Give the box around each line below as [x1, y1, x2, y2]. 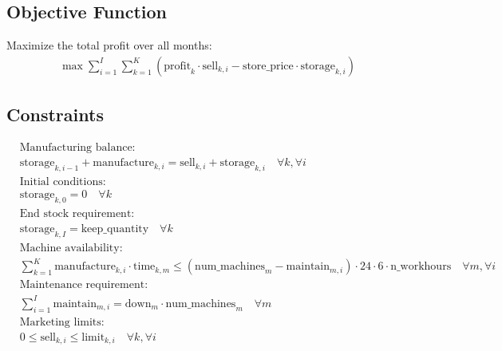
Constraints [6, 102, 104, 127]
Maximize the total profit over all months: [6, 37, 212, 53]
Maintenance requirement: [19, 279, 148, 291]
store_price [242, 60, 294, 72]
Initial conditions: [19, 175, 106, 187]
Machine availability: [19, 242, 123, 254]
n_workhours [390, 261, 452, 273]
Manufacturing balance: [19, 142, 136, 154]
